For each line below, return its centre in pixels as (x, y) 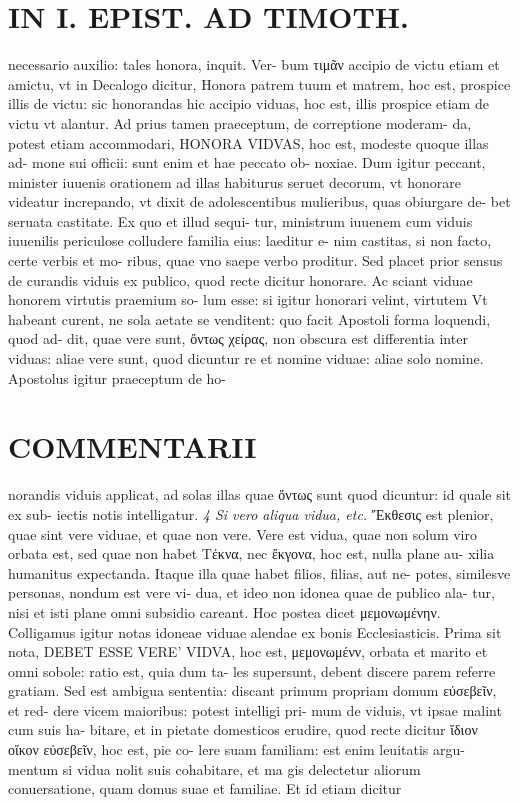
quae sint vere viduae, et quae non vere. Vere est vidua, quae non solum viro (242, 533)
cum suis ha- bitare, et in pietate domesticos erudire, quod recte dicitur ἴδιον (243, 729)
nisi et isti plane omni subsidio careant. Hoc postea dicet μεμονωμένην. (224, 611)
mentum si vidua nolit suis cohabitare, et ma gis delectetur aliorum (214, 768)
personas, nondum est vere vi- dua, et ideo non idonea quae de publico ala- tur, (251, 592)
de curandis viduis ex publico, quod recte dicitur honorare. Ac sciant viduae (240, 279)
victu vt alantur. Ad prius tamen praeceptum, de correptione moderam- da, (240, 122)
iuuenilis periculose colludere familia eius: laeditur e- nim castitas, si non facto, (250, 240)
